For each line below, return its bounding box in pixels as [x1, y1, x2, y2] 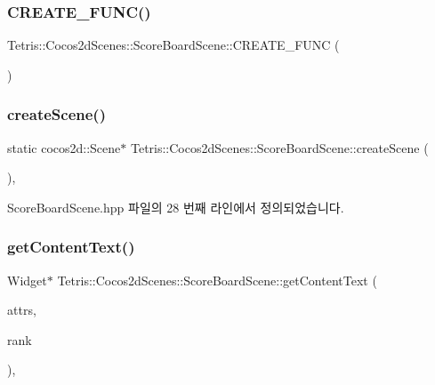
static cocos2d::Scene [7, 138, 121, 156]
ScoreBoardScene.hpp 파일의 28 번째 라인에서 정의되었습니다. [7, 197, 344, 216]
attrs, [7, 301, 36, 319]
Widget [7, 270, 47, 289]
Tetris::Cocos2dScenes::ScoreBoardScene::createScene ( [130, 138, 429, 156]
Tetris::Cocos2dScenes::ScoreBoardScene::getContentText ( [57, 270, 377, 289]
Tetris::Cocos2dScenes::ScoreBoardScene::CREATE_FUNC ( [7, 36, 340, 54]
